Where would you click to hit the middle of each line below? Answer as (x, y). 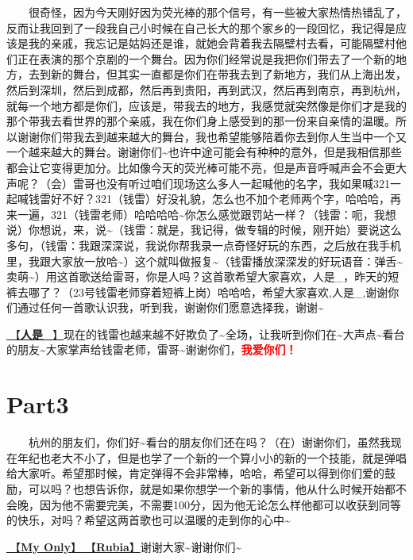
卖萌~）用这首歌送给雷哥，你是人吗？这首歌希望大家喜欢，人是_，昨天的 (197, 276)
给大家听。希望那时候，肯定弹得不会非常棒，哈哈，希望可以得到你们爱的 (195, 473)
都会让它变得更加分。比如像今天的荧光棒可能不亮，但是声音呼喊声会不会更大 (206, 167)
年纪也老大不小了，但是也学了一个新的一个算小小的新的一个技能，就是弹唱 (212, 457)
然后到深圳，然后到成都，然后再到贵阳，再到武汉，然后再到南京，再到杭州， (206, 89)
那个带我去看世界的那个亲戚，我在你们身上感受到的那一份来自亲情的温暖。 (201, 121)
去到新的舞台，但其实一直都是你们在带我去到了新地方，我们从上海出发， (217, 74)
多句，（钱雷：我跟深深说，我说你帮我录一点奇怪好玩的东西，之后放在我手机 (204, 245)
